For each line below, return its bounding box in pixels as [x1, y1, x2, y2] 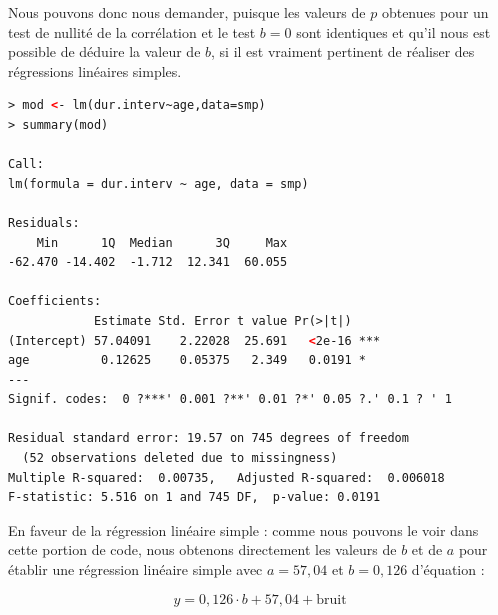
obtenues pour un [381, 2, 489, 22]
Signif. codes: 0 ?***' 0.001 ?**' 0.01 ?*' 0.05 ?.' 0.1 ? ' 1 [8, 392, 452, 407]
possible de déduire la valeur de [8, 41, 201, 62]
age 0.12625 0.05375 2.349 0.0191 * [8, 353, 366, 368]
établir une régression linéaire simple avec [8, 559, 263, 580]
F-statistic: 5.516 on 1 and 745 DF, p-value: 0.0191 [8, 490, 381, 505]
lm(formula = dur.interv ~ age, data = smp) [8, 176, 309, 191]
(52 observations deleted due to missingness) [22, 451, 338, 466]
